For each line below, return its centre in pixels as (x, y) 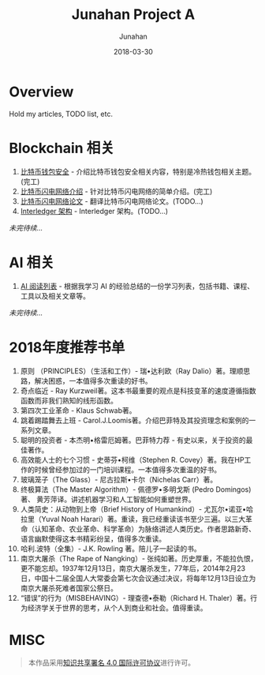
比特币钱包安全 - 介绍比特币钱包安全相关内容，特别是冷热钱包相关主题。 (138, 171)
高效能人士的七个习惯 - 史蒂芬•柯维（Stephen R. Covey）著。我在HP (132, 459)
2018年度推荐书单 (67, 347)
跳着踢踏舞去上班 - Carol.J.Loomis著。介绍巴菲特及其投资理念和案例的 (134, 420)
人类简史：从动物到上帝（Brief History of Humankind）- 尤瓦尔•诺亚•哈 (136, 509)
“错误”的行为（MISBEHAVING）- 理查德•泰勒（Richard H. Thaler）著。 (135, 598)
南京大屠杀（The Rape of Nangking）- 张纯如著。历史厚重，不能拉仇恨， (139, 558)
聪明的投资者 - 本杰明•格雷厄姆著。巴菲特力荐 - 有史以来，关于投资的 (133, 440)
